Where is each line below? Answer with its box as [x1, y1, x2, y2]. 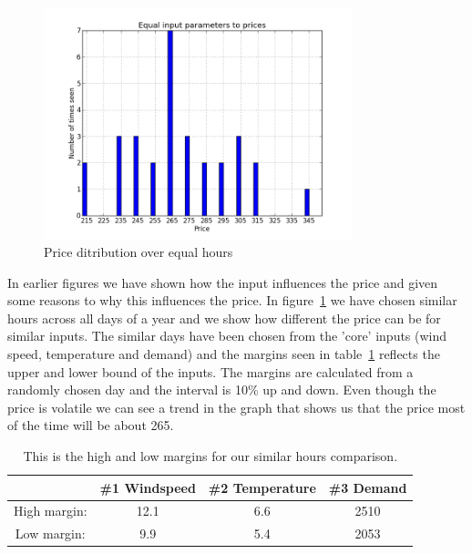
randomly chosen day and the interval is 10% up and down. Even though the [7, 380, 436, 399]
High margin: [14, 501, 87, 520]
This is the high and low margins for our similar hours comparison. [23, 446, 398, 465]
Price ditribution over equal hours [44, 241, 233, 261]
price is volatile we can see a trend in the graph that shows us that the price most [7, 397, 466, 416]
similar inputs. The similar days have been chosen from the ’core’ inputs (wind [7, 326, 447, 345]
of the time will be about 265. [7, 415, 174, 435]
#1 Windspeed [99, 477, 196, 497]
